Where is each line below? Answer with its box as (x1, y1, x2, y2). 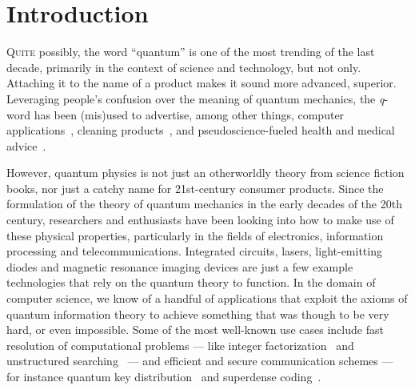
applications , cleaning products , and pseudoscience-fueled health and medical (6, 122, 395, 139)
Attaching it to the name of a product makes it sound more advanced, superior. (6, 74, 397, 91)
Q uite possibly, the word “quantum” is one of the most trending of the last (6, 43, 375, 60)
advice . (6, 137, 46, 154)
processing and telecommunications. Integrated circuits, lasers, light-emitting (6, 243, 382, 259)
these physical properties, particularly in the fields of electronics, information (6, 227, 384, 243)
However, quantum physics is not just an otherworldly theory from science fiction (6, 164, 405, 181)
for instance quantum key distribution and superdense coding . (6, 368, 321, 384)
